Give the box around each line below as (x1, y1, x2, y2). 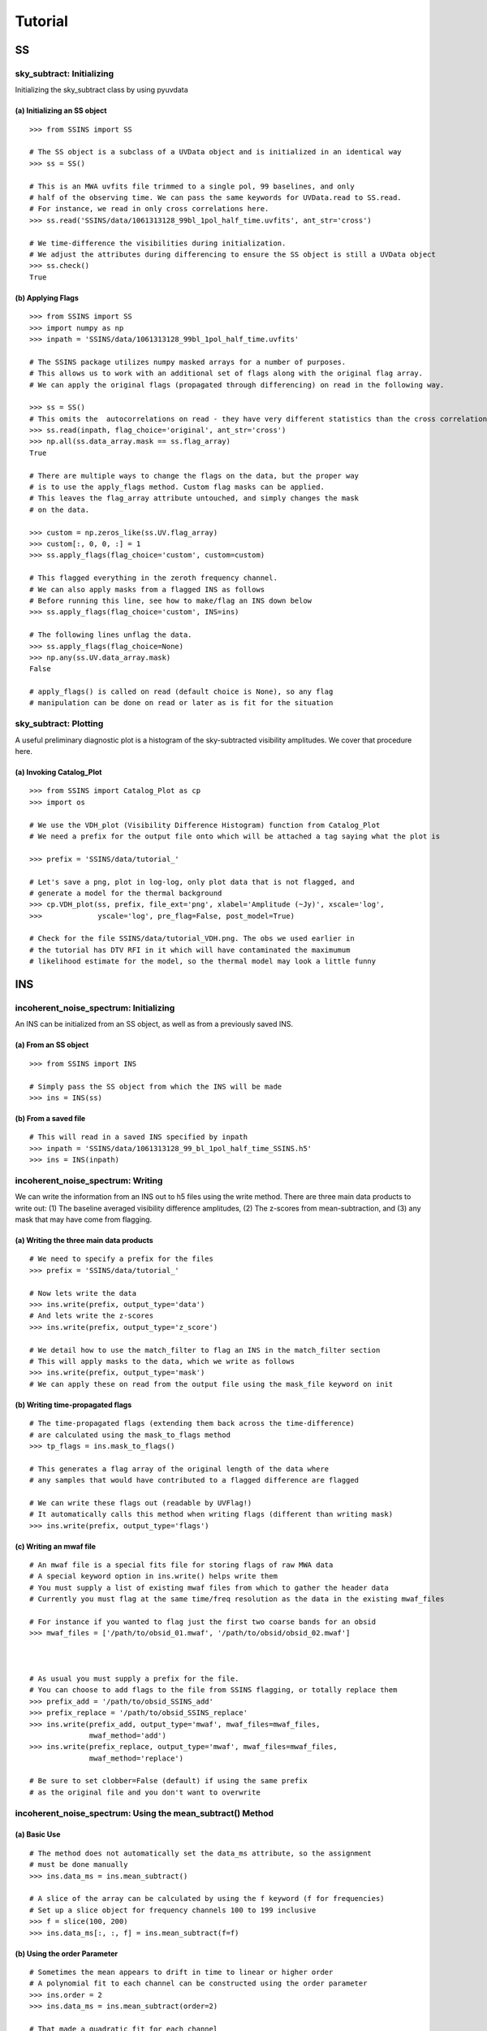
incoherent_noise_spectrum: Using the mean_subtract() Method (15, 1808, 274, 1819)
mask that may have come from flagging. (15, 1215, 153, 1224)
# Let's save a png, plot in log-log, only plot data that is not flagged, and (29, 877, 355, 886)
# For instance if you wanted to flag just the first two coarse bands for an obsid (29, 1617, 377, 1626)
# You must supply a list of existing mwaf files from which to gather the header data (29, 1583, 390, 1592)
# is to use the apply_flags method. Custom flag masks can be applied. (29, 483, 325, 492)
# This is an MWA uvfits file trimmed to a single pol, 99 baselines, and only (29, 181, 355, 191)
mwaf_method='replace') (89, 1753, 184, 1763)
